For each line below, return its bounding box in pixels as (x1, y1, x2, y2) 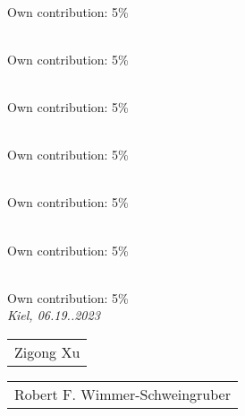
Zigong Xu (14, 341, 80, 362)
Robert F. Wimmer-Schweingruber (14, 383, 231, 404)
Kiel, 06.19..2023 (7, 306, 100, 325)
